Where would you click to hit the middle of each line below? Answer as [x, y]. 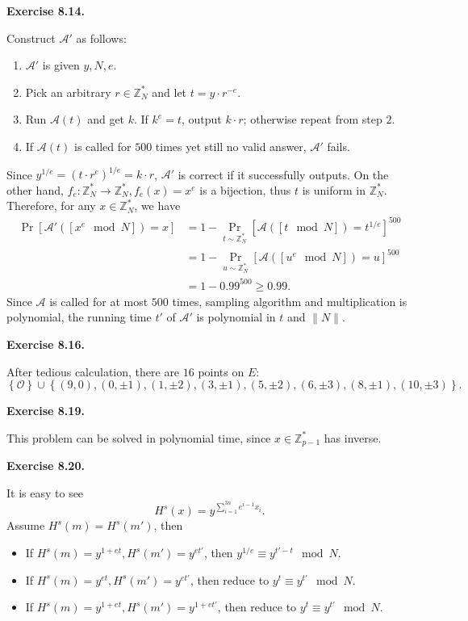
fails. [338, 146]
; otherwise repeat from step [313, 119]
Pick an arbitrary [68, 92]
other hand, [35, 189]
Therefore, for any [51, 206]
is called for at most [99, 301]
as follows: [101, 38]
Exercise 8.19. [46, 411]
